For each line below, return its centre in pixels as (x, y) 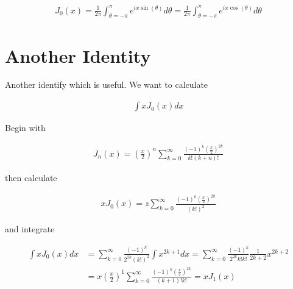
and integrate (30, 229)
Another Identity (78, 55)
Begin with (25, 128)
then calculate (31, 177)
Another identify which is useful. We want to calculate (107, 84)
